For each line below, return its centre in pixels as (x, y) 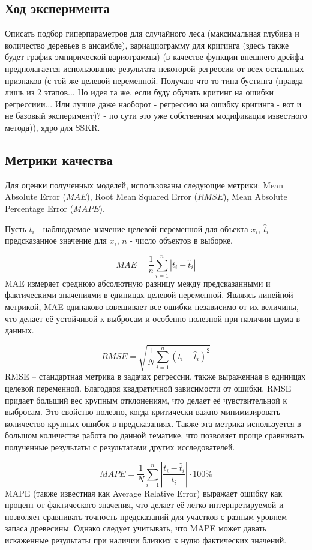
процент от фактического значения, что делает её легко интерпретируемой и (144, 505)
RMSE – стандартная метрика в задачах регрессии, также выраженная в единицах (155, 376)
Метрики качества (59, 159)
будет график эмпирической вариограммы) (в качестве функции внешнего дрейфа (154, 57)
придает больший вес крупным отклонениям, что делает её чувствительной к (146, 400)
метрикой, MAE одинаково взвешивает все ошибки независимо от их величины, (152, 307)
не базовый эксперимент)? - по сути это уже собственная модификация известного (156, 115)
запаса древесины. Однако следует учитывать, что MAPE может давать (136, 528)
